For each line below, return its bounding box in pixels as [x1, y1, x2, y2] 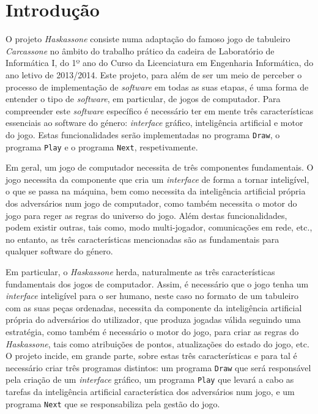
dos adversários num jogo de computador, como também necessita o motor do [6, 196, 297, 209]
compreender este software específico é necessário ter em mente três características [6, 104, 314, 117]
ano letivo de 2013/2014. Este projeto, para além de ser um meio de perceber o [6, 68, 302, 81]
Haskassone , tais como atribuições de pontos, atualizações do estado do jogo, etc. [6, 337, 309, 350]
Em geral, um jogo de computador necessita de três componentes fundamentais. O [6, 161, 314, 174]
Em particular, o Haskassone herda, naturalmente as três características [6, 265, 275, 278]
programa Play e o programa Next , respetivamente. [6, 140, 198, 153]
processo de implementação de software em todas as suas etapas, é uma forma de [6, 80, 309, 93]
